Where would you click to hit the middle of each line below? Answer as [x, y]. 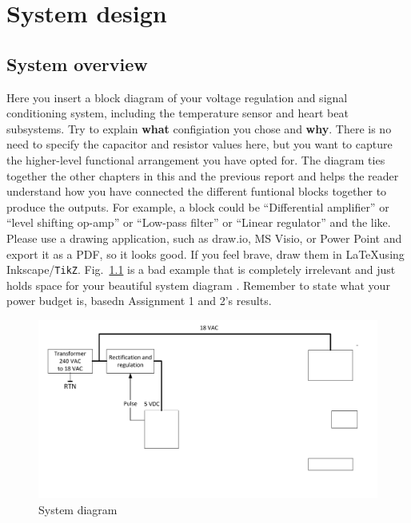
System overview [77, 63]
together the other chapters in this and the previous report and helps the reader [203, 175]
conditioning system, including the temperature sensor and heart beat [178, 113]
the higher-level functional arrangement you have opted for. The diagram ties [196, 159]
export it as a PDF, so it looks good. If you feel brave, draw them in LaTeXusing [205, 254]
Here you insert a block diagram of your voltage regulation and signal [177, 97]
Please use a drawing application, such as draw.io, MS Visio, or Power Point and [204, 238]
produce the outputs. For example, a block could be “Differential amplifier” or [198, 206]
